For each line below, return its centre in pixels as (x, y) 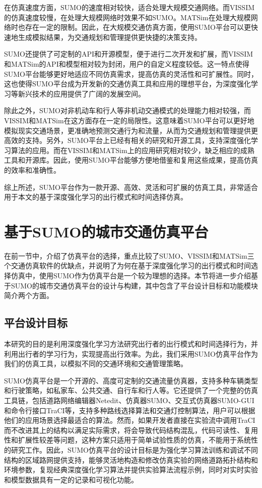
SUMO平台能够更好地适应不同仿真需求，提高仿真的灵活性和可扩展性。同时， (131, 74)
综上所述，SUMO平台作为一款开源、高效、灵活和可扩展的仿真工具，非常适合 (131, 187)
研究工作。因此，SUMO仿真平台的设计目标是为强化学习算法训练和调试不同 (135, 449)
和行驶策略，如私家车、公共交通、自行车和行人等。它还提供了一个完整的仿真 (131, 390)
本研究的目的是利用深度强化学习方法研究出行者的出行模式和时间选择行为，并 (131, 343)
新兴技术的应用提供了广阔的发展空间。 (81, 93)
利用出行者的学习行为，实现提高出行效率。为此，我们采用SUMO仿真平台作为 (131, 353)
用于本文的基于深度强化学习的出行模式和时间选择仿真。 (96, 197)
